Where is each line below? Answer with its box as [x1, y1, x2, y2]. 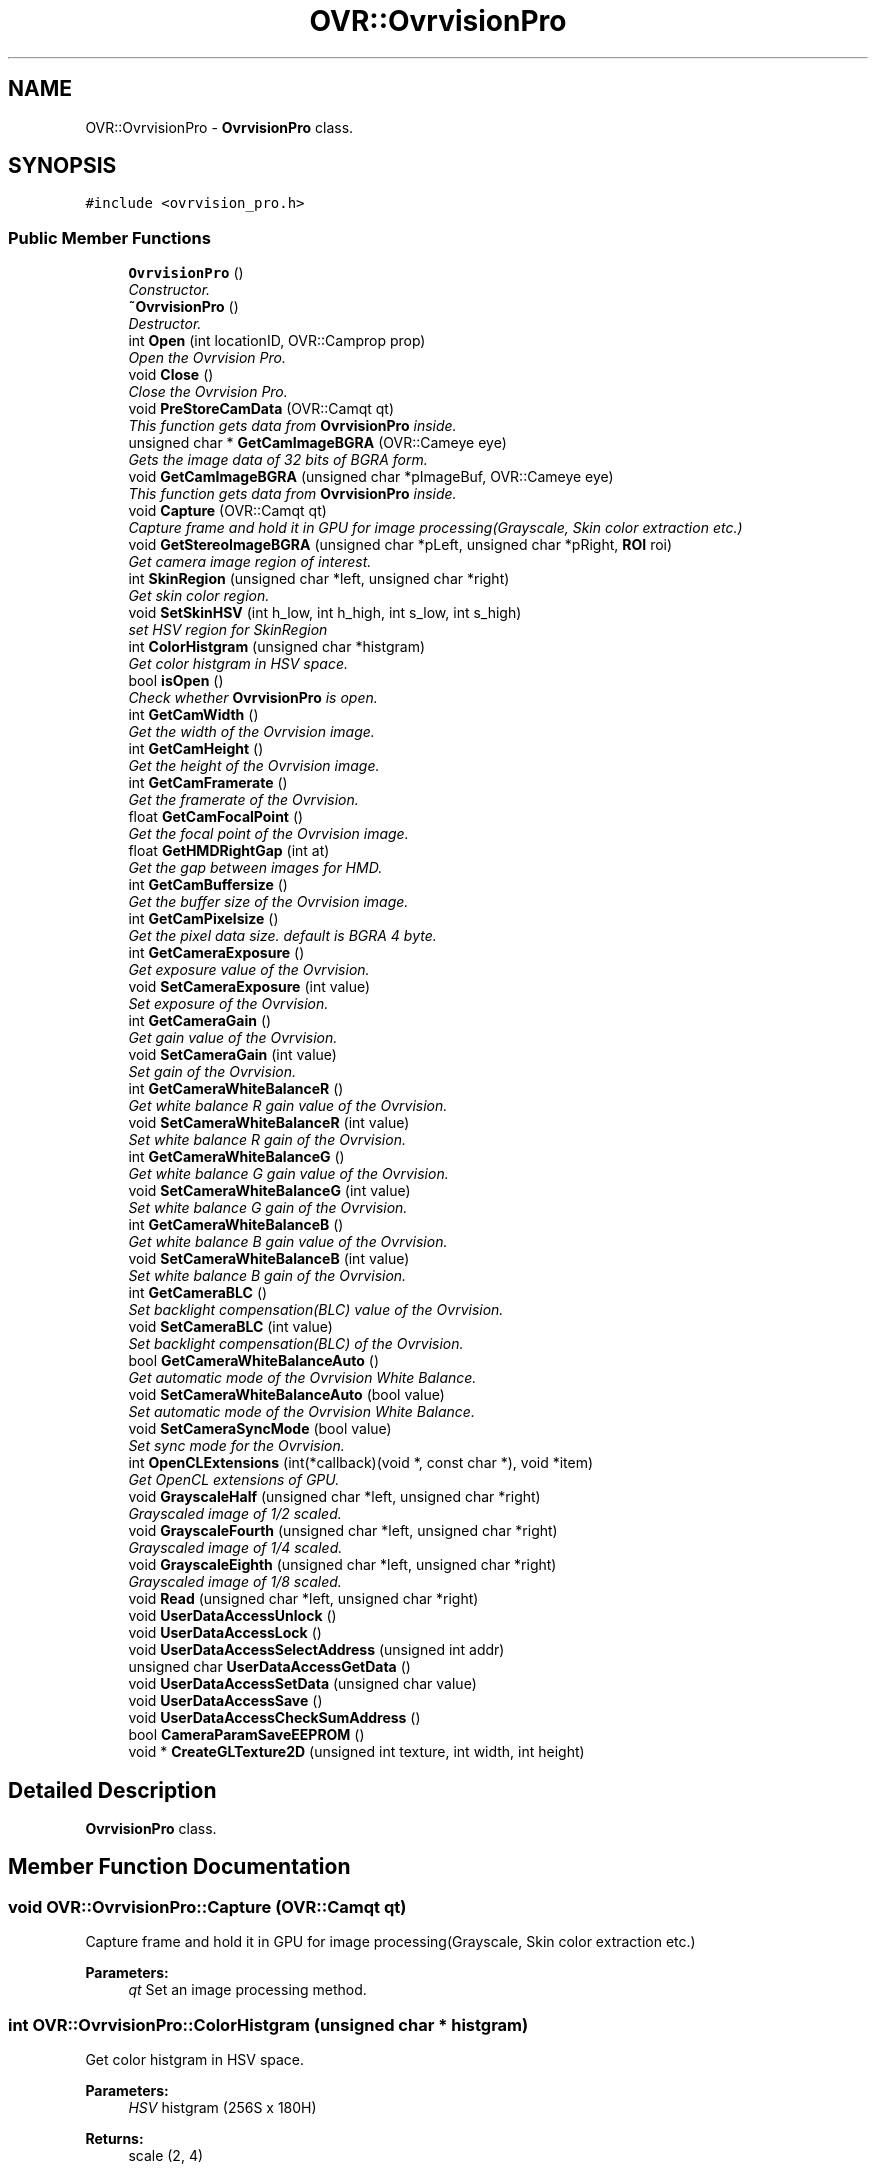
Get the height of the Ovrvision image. [128, 757, 380, 775]
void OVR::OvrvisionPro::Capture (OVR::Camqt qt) [8, 1896, 407, 1917]
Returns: [85, 2130, 144, 2147]
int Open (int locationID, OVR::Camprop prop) [128, 332, 426, 350]
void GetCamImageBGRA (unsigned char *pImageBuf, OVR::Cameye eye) [128, 468, 614, 486]
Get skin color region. [128, 587, 270, 605]
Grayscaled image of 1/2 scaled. [128, 1505, 342, 1523]
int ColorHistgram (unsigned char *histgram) [128, 638, 426, 656]
